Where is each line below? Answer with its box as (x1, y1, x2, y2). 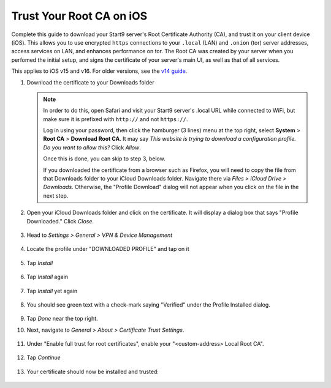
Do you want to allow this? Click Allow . (43, 144, 141, 151)
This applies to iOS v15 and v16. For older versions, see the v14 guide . (11, 67, 188, 75)
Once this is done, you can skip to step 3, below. (43, 155, 165, 162)
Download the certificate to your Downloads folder (26, 78, 154, 86)
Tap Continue (26, 354, 61, 361)
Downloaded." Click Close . (26, 217, 94, 225)
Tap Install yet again (26, 287, 78, 294)
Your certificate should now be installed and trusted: (26, 368, 159, 375)
